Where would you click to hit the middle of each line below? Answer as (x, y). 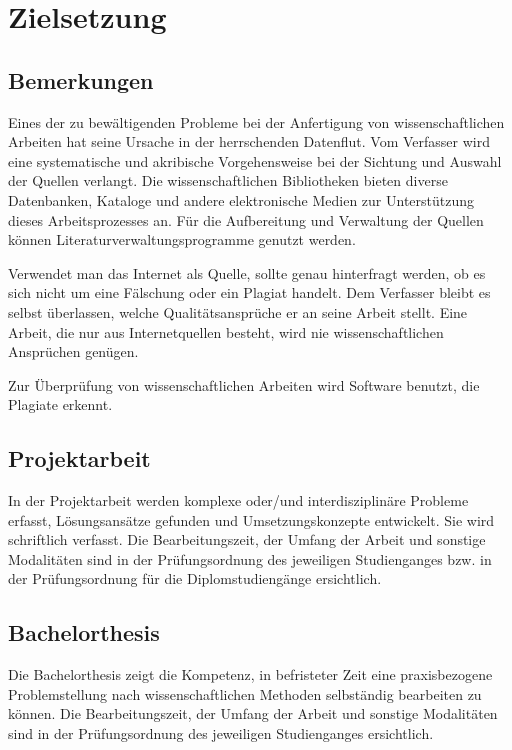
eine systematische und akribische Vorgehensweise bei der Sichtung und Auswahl (255, 160)
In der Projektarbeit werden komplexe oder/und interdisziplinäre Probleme (238, 500)
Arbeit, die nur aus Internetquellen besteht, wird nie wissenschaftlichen (226, 331)
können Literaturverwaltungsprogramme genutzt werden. (182, 239)
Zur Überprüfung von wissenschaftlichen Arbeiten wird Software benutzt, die (244, 384)
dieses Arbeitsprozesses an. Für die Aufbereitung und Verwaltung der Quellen (246, 219)
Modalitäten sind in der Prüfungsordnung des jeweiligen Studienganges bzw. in (250, 558)
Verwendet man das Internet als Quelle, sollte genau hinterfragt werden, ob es (247, 272)
